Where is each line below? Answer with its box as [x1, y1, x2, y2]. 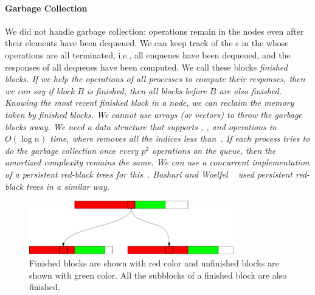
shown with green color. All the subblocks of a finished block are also [29, 268, 287, 281]
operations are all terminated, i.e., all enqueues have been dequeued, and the [5, 48, 291, 61]
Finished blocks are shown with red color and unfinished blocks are [29, 256, 279, 269]
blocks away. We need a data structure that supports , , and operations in [5, 120, 277, 133]
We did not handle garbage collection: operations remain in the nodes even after [5, 24, 304, 37]
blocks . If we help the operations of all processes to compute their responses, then [5, 72, 305, 85]
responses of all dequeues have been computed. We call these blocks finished [5, 60, 288, 73]
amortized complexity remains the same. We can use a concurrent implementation [5, 156, 310, 168]
